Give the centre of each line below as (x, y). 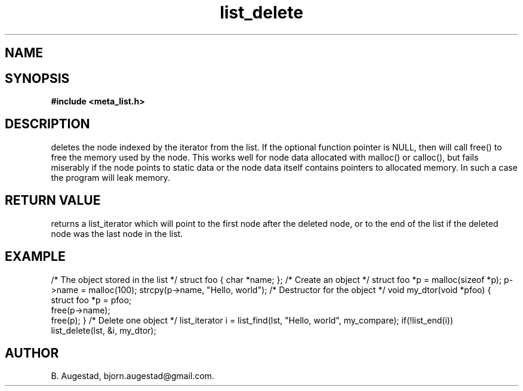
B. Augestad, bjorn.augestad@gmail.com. (133, 376)
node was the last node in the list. (117, 233)
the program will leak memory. (110, 177)
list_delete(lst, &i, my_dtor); (104, 330)
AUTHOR (32, 353)
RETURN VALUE (53, 201)
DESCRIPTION (47, 124)
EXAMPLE (35, 257)
